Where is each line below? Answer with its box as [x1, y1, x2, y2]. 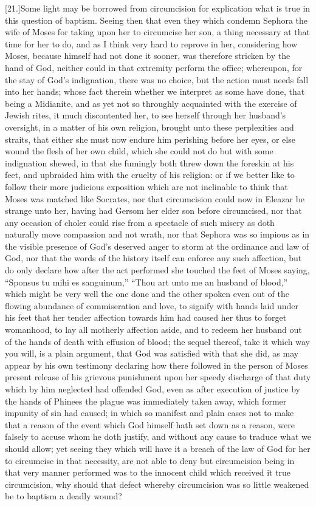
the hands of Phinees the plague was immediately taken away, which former [5, 394, 287, 407]
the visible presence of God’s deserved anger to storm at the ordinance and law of [5, 239, 309, 252]
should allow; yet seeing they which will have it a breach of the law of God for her [5, 442, 311, 454]
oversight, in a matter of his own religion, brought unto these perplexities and [5, 120, 294, 133]
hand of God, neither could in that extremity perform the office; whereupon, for [5, 61, 303, 74]
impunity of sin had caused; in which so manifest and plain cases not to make [5, 406, 294, 419]
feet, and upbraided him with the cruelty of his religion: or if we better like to [5, 168, 295, 181]
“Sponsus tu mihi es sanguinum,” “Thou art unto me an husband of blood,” [5, 275, 288, 288]
